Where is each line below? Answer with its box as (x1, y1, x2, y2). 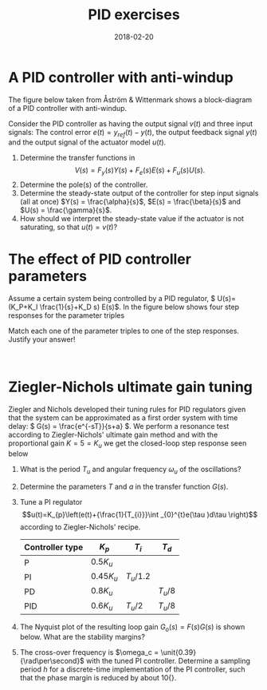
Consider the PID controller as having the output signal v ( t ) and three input (8, 118, 253, 129)
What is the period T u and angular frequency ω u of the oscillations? (19, 464, 241, 476)
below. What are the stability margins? (19, 632, 146, 642)
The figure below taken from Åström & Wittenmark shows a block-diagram (8, 94, 253, 105)
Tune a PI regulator (19, 497, 83, 506)
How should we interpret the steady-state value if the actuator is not (19, 214, 245, 224)
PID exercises (87, 6, 181, 24)
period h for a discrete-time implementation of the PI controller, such (19, 664, 245, 674)
